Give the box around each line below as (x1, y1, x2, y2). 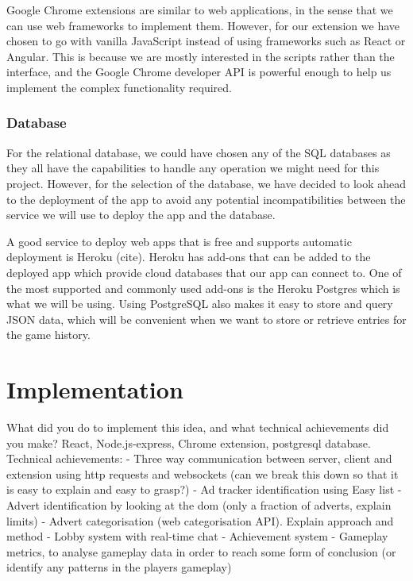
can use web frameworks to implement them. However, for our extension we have (6, 17, 400, 33)
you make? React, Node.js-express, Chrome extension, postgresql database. (6, 434, 371, 451)
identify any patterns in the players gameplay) (6, 559, 232, 575)
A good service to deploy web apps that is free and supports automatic (6, 233, 352, 249)
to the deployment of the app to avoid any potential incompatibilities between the (6, 190, 406, 207)
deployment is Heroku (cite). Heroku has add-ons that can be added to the (6, 248, 371, 265)
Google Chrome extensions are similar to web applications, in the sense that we (6, 2, 393, 17)
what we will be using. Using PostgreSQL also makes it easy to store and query (6, 295, 393, 312)
